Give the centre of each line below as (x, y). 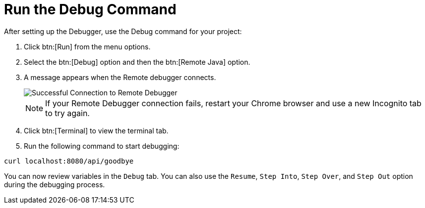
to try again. (67, 113)
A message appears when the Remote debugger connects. (120, 77)
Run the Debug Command (90, 9)
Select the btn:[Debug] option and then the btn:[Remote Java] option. (137, 62)
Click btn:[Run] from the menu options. (87, 46)
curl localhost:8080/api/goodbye (69, 161)
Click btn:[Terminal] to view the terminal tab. (96, 130)
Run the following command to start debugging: (102, 146)
